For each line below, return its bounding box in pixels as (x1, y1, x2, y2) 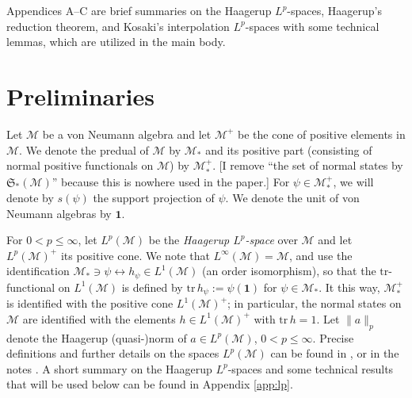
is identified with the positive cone (6, 295, 174, 312)
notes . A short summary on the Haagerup (6, 360, 212, 377)
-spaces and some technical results (227, 360, 394, 377)
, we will (333, 173, 374, 189)
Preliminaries (6, 79, 154, 112)
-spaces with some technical (245, 17, 380, 34)
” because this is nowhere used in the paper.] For (51, 173, 290, 189)
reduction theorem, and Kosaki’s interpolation (6, 17, 230, 34)
